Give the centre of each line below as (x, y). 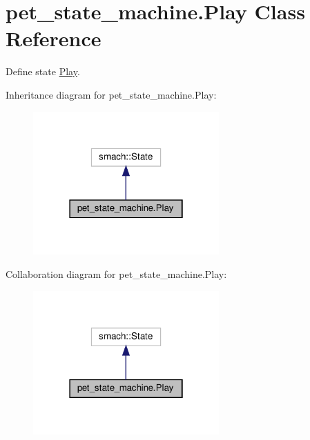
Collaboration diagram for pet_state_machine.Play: (116, 274)
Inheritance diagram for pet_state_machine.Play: (111, 94)
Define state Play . (43, 71)
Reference (54, 38)
